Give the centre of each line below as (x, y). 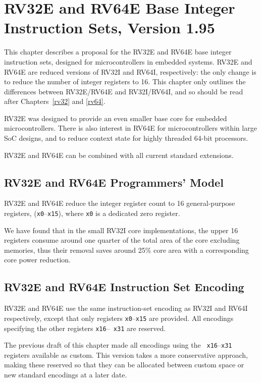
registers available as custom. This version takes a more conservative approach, (126, 354)
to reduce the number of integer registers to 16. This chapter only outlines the (125, 81)
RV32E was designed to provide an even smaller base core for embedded (116, 118)
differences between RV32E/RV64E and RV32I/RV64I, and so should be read (124, 91)
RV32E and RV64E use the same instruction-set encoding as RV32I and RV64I (126, 308)
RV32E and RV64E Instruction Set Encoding (124, 287)
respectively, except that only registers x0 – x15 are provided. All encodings (119, 318)
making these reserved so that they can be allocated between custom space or (124, 365)
